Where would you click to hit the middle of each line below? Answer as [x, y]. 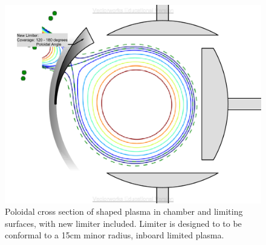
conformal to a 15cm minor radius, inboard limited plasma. [115, 235]
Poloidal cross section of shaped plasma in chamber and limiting [124, 211]
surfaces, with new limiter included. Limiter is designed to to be [123, 223]
